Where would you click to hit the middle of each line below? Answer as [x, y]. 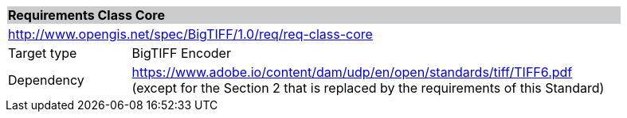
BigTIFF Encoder [181, 53]
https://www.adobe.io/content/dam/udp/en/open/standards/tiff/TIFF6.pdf [352, 72]
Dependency [46, 80]
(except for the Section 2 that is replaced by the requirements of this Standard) [368, 88]
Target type [43, 53]
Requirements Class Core [86, 15]
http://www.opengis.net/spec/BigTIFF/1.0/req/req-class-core [190, 34]
